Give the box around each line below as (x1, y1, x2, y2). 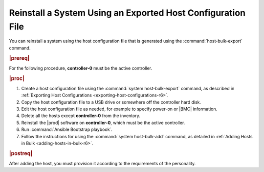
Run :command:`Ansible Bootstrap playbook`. (21, 126, 112, 132)
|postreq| (9, 150, 33, 157)
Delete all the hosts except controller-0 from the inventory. (21, 113, 140, 119)
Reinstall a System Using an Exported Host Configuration (9, 7, 246, 18)
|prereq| (9, 54, 30, 61)
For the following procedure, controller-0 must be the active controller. (9, 65, 153, 71)
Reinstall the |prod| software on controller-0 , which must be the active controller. (21, 120, 185, 125)
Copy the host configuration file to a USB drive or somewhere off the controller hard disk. (21, 99, 201, 105)
